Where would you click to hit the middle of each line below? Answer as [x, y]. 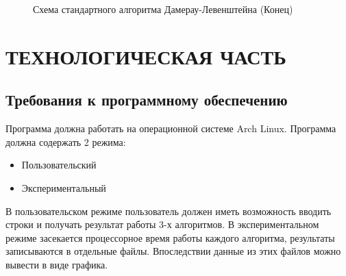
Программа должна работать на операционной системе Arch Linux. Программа [171, 128]
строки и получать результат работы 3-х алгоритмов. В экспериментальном [162, 224]
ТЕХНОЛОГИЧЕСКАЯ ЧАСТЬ [146, 56]
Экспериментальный [64, 187]
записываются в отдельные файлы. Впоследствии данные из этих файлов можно [173, 251]
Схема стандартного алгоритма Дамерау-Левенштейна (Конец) [163, 9]
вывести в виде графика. [57, 264]
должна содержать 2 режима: [66, 141]
